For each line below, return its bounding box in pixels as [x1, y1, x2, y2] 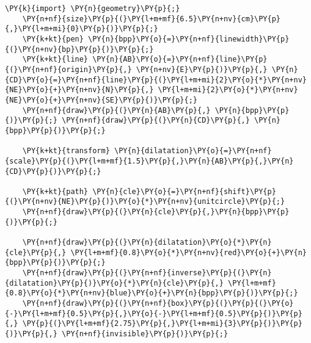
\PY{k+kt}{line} [22, 55, 89, 64]
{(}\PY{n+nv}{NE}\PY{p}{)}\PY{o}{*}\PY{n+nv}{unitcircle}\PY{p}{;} [5, 197, 285, 206]
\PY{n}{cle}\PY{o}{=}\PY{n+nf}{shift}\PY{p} [92, 187, 276, 196]
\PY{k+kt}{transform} [22, 146, 110, 156]
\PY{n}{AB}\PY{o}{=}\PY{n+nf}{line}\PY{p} [92, 55, 268, 64]
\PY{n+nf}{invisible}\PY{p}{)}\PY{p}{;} [62, 330, 229, 338]
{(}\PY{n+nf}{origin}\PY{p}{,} [5, 65, 132, 74]
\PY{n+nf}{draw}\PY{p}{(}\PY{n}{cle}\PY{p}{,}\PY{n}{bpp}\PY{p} [22, 208, 290, 217]
